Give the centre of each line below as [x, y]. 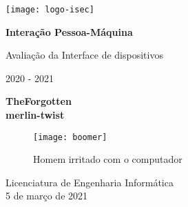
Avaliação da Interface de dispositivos [84, 55]
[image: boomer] [70, 137]
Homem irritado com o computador [108, 159]
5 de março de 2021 [47, 196]
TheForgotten [39, 101]
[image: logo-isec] [50, 10]
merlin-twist [35, 115]
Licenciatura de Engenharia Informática [90, 182]
